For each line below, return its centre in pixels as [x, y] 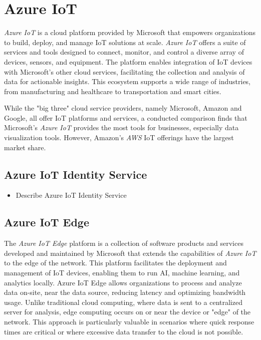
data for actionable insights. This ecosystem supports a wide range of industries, [127, 81]
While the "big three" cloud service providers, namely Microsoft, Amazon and [123, 108]
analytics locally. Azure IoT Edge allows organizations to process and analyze [123, 282]
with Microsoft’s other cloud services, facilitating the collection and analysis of [124, 71]
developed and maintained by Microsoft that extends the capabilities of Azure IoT [130, 253]
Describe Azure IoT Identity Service [71, 195]
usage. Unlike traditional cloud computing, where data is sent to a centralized [123, 302]
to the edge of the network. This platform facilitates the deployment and [115, 263]
